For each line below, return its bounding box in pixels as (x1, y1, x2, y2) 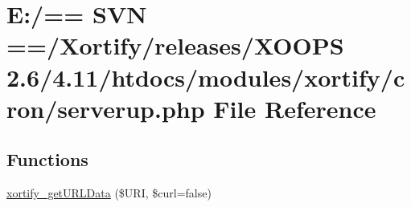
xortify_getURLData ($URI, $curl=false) (6, 185, 212, 201)
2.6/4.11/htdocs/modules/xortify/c (6, 60, 405, 93)
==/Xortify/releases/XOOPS (6, 29, 344, 62)
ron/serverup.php (6, 91, 205, 124)
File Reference (213, 91, 376, 124)
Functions (6, 147, 88, 172)
